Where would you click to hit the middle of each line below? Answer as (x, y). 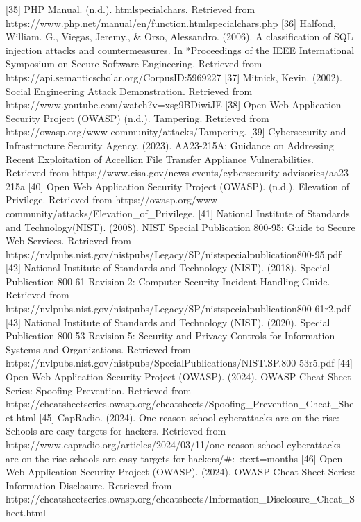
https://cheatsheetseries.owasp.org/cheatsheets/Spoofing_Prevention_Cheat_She (180, 404)
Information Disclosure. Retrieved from (89, 485)
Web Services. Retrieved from (68, 241)
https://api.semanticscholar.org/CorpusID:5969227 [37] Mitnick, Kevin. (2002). (174, 77)
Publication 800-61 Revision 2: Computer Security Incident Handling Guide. (168, 281)
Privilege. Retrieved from (59, 200)
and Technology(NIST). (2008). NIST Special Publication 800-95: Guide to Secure (180, 227)
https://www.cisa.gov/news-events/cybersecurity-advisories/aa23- (212, 172)
